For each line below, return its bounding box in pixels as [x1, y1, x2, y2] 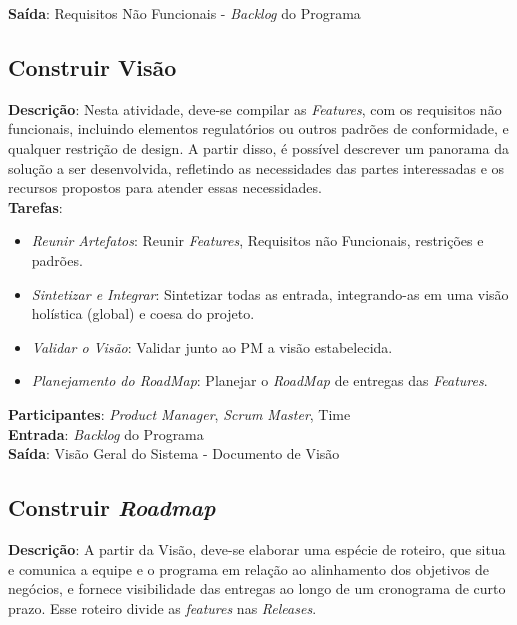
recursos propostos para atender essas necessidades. [8, 177, 322, 198]
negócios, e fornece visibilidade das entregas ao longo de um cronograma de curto [8, 578, 506, 599]
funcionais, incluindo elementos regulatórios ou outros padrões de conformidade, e [8, 118, 509, 139]
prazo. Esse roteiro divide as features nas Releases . [8, 597, 317, 618]
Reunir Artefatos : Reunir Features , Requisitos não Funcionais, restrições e [31, 230, 484, 251]
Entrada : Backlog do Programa [8, 423, 204, 444]
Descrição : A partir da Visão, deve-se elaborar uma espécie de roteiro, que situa [8, 538, 506, 559]
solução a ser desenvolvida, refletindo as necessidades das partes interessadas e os [8, 157, 505, 178]
